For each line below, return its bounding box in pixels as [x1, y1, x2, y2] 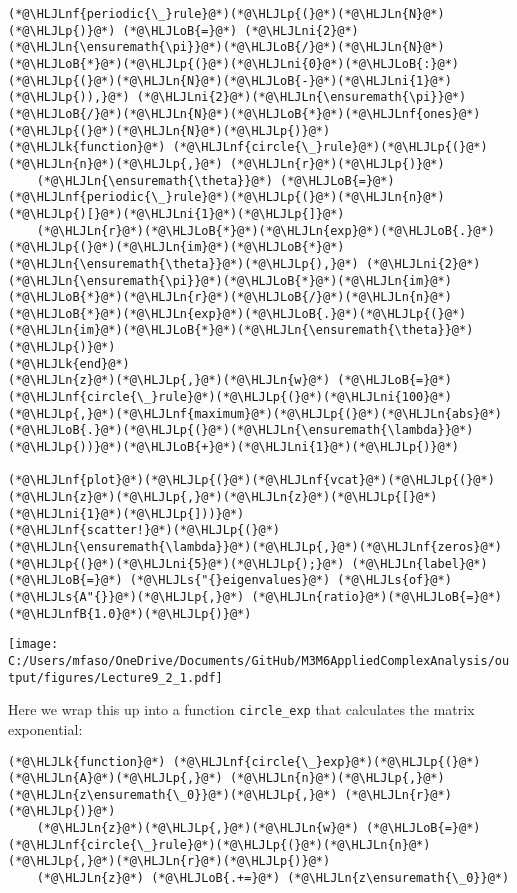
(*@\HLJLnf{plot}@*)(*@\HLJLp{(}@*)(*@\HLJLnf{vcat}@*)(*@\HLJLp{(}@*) [8, 473, 495, 488]
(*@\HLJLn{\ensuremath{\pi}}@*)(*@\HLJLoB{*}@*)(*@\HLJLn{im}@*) [8, 273, 452, 288]
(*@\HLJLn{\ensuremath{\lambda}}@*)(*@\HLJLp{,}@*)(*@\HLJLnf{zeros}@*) [8, 540, 502, 554]
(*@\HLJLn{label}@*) [351, 556, 488, 571]
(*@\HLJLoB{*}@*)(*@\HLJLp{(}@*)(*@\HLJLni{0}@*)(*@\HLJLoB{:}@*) [8, 56, 460, 71]
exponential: [8, 718, 83, 739]
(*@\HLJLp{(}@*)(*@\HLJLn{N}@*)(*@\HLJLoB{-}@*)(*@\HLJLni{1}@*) [8, 73, 452, 88]
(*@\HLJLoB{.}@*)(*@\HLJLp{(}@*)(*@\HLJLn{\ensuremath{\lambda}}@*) [8, 423, 474, 438]
